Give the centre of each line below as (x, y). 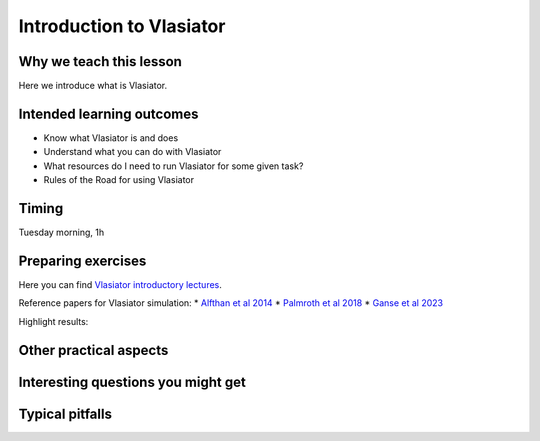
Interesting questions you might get (132, 381)
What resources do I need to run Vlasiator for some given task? (173, 166)
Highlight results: (53, 321)
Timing (41, 208)
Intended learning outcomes (108, 113)
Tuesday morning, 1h (61, 232)
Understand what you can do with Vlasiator (132, 152)
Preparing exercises (82, 260)
